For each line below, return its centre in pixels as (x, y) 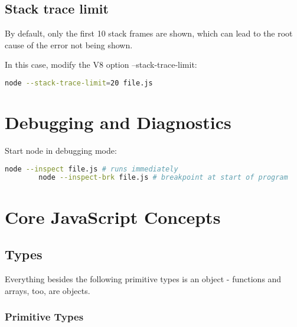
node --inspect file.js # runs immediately (92, 169)
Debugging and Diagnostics (118, 122)
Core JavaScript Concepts (113, 217)
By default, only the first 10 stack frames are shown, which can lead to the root (149, 33)
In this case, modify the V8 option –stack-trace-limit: (101, 65)
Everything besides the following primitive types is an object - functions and (143, 278)
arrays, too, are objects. (48, 290)
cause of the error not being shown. (69, 44)
